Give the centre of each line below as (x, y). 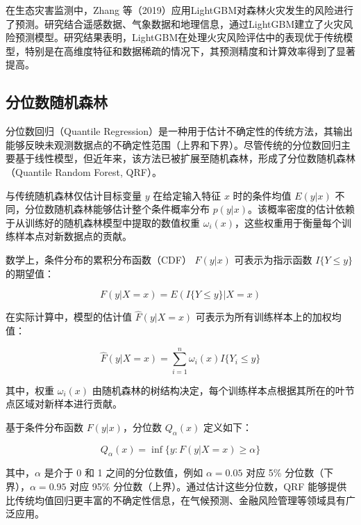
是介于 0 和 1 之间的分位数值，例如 (124, 472)
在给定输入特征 (187, 195)
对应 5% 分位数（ (285, 472)
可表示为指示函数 (273, 259)
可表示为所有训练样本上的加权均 (268, 317)
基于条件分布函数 (44, 427)
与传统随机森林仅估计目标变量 (74, 195)
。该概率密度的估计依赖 (301, 209)
